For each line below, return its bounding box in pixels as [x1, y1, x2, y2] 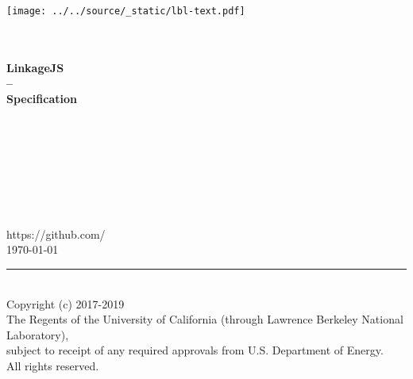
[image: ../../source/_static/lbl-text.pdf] [6, 6, 245, 17]
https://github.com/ [6, 225, 106, 242]
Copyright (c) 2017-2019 [6, 295, 125, 312]
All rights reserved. [6, 357, 99, 373]
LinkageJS [6, 59, 64, 75]
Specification [6, 90, 77, 107]
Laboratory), [6, 326, 69, 343]
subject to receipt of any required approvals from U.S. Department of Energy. [6, 342, 384, 358]
